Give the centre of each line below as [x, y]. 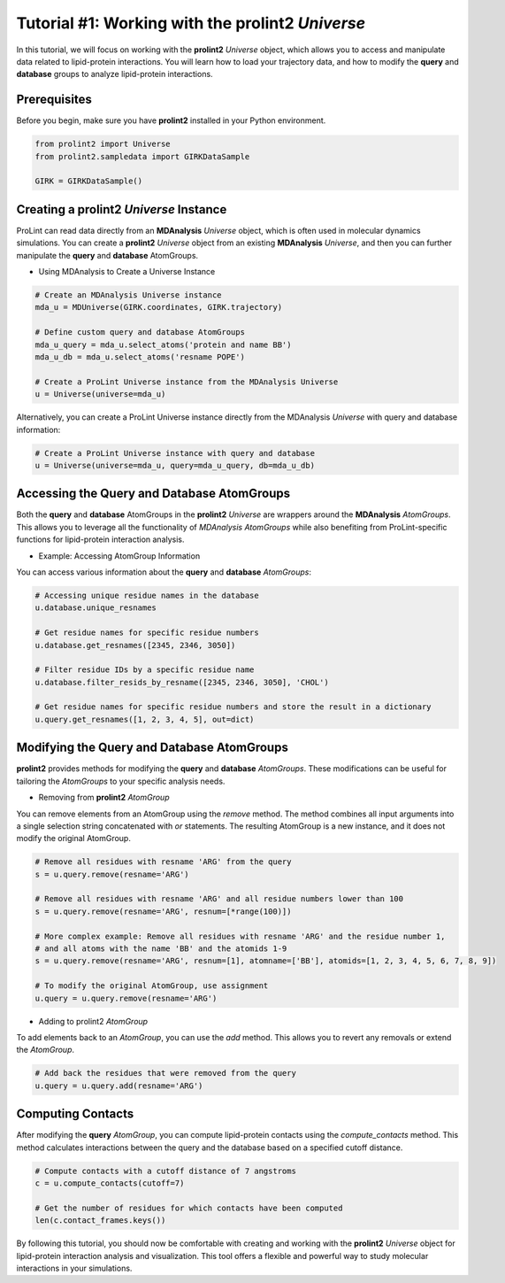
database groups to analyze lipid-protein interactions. [115, 74]
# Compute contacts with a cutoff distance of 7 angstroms [165, 1171]
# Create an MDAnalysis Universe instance [128, 295]
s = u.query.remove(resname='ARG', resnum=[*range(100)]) [163, 911]
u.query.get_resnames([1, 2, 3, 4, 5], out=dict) [145, 719]
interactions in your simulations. [74, 1268]
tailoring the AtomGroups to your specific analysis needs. [121, 781]
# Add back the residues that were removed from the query [165, 1073]
